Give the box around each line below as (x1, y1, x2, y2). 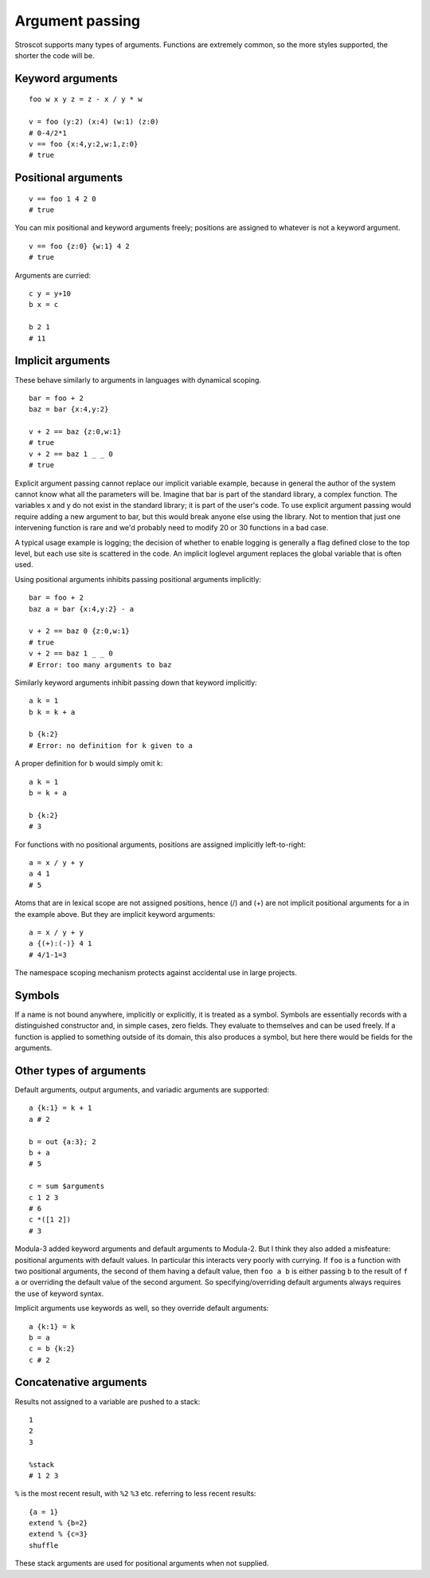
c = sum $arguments (29, 1182, 105, 1191)
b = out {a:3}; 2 (29, 1137, 96, 1146)
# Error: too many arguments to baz (29, 660, 172, 669)
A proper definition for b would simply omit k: (14, 758, 163, 769)
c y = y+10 (29, 289, 72, 298)
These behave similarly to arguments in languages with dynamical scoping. (14, 375, 262, 384)
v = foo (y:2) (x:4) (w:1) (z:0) (29, 117, 159, 127)
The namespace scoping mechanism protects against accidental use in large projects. (14, 968, 298, 978)
